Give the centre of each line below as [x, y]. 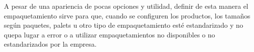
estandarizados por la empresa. [50, 44]
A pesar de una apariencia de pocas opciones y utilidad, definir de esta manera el [126, 6]
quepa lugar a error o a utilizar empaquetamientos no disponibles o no [110, 34]
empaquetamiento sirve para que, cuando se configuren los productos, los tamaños [127, 15]
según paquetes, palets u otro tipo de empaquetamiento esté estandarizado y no [124, 25]
